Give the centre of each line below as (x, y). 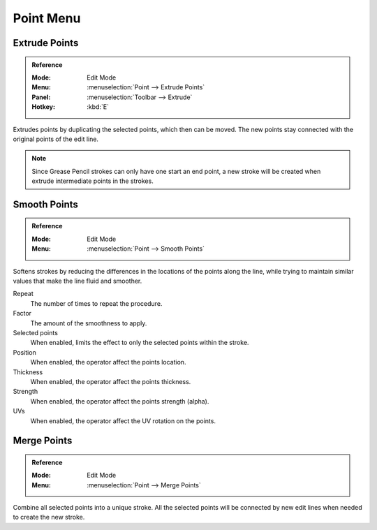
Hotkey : (44, 107)
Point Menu (47, 18)
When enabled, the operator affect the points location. (108, 362)
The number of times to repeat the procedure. (96, 303)
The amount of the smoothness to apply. (89, 323)
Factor (22, 314)
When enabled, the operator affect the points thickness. (111, 381)
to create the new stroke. (49, 517)
